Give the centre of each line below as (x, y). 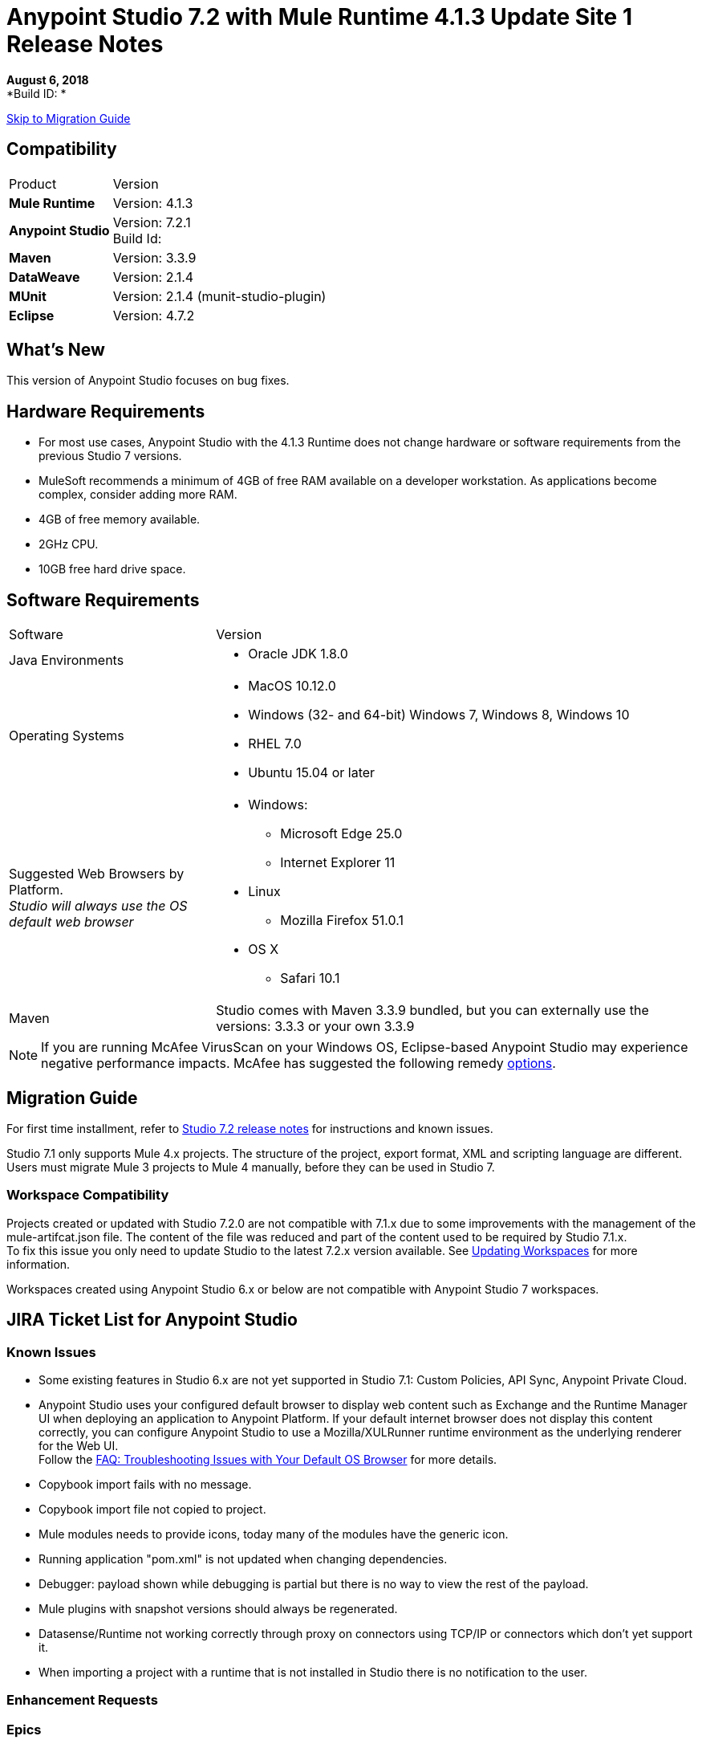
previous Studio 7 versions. (110, 456)
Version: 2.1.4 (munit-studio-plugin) (219, 296)
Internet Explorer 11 (338, 863)
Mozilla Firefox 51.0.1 (342, 921)
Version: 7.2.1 (152, 222)
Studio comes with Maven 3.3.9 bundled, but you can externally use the (432, 1011)
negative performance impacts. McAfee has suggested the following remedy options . (298, 1064)
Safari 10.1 (310, 978)
